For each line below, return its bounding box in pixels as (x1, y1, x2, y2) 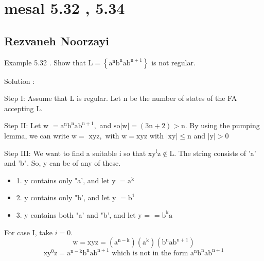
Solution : (4, 75, 35, 86)
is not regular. (151, 57, 196, 67)
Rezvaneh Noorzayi (4, 32, 109, 48)
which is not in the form (112, 249, 188, 257)
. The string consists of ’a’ (174, 147, 256, 158)
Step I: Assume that (4, 93, 68, 103)
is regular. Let (77, 93, 121, 103)
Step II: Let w (4, 120, 49, 131)
